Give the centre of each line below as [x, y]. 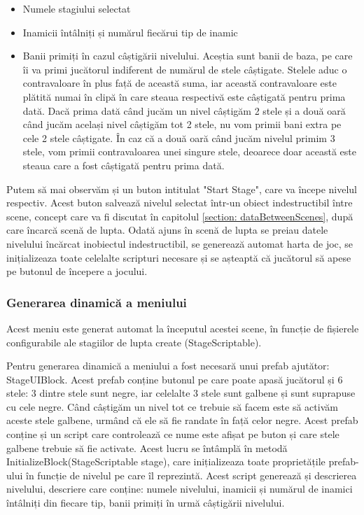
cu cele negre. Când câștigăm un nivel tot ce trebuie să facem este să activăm [172, 406]
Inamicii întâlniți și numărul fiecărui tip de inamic [130, 32]
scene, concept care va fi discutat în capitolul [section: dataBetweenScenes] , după [180, 216]
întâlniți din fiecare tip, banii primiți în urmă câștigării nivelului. [146, 503]
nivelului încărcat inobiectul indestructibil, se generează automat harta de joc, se [180, 243]
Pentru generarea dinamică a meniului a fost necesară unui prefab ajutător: [168, 366]
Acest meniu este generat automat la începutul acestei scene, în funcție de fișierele [183, 328]
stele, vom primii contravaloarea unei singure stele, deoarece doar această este [189, 151]
